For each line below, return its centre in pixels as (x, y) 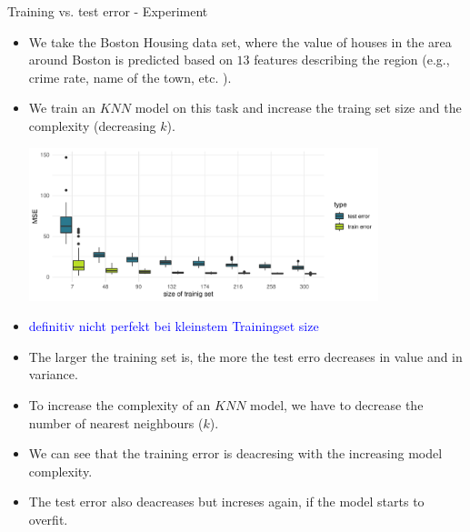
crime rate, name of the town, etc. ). (130, 77)
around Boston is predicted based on (130, 60)
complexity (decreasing (92, 125)
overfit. (48, 519)
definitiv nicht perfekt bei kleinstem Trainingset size (174, 326)
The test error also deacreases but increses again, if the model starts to (226, 502)
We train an (62, 108)
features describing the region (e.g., (352, 60)
